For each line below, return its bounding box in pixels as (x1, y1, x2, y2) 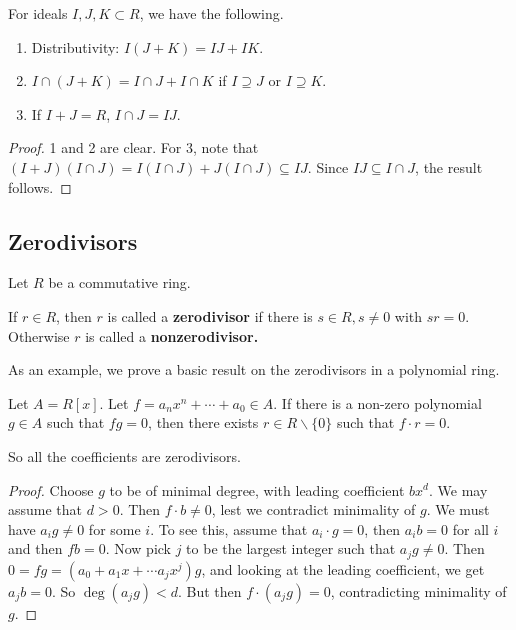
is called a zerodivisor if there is (107, 305, 313, 326)
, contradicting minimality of (330, 580, 507, 601)
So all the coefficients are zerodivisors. (8, 445, 241, 466)
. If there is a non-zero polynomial (273, 392, 482, 413)
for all (452, 518, 489, 539)
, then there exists (148, 412, 259, 433)
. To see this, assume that (150, 518, 308, 539)
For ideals (8, 3, 68, 23)
